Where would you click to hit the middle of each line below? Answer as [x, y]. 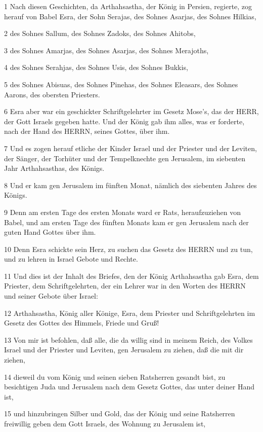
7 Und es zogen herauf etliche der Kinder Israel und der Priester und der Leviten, [130, 148]
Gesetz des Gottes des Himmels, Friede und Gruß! [82, 323]
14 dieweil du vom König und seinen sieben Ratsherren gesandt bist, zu [115, 376]
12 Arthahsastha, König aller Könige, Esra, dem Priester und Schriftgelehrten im [130, 313]
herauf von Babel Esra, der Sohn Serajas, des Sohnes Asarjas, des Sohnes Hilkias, [130, 16]
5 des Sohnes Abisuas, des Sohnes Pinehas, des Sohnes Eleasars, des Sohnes [121, 84]
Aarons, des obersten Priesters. [52, 94]
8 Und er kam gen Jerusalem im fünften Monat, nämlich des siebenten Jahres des [130, 185]
